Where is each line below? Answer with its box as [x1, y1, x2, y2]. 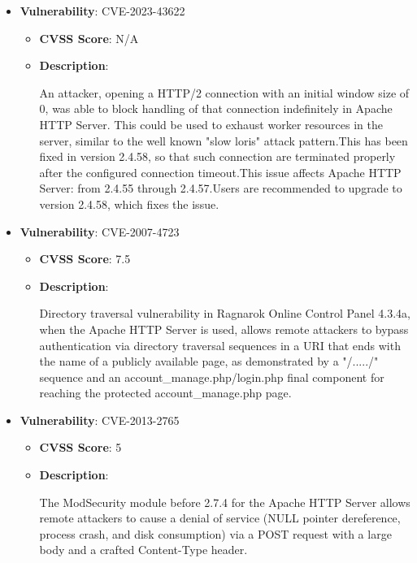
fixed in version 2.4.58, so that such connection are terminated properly [39, 148, 396, 165]
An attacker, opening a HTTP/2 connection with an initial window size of [39, 84, 410, 101]
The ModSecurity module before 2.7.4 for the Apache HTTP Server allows [39, 493, 410, 510]
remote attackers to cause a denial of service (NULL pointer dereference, [39, 509, 401, 526]
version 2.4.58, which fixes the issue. [39, 195, 219, 212]
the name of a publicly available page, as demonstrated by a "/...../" [39, 353, 379, 370]
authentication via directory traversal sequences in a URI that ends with [39, 336, 401, 353]
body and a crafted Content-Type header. [39, 541, 248, 558]
